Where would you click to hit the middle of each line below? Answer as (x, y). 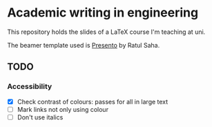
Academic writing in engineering (103, 13)
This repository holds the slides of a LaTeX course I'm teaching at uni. (106, 32)
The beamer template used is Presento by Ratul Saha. (84, 45)
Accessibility (30, 86)
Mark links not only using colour (63, 109)
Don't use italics (40, 117)
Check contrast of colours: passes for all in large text (93, 101)
